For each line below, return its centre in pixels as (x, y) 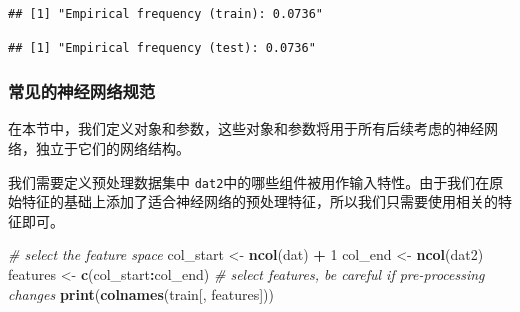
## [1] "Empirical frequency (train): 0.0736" (165, 14)
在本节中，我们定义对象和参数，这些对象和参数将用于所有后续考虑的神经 (246, 128)
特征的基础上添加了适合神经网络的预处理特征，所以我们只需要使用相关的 (259, 201)
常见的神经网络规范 (82, 91)
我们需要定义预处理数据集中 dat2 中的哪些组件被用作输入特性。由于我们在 (249, 181)
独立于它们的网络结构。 (112, 148)
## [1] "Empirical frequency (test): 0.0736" (162, 47)
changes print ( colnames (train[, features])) (141, 293)
